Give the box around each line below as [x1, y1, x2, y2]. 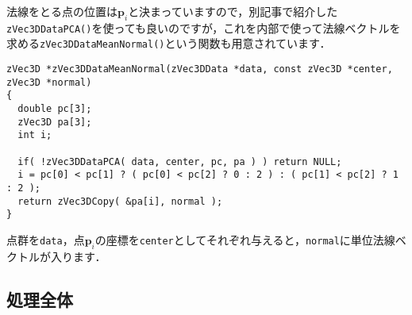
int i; [17, 129, 52, 141]
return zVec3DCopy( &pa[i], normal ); [17, 195, 223, 207]
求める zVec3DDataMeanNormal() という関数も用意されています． [6, 35, 331, 52]
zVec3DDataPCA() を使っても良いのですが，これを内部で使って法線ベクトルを [6, 19, 401, 36]
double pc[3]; [17, 103, 92, 115]
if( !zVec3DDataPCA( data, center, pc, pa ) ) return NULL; [17, 156, 342, 167]
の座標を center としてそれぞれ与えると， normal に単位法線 [94, 231, 395, 248]
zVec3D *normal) [6, 76, 92, 88]
